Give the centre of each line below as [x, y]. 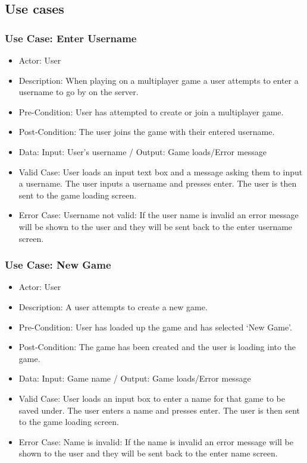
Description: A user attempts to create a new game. [113, 306]
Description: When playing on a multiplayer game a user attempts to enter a [159, 80]
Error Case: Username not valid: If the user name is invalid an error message [159, 215]
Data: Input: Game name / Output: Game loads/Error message [135, 378]
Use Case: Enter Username [71, 38]
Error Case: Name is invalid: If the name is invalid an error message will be [156, 441]
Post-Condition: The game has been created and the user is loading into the [157, 347]
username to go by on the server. [79, 92]
